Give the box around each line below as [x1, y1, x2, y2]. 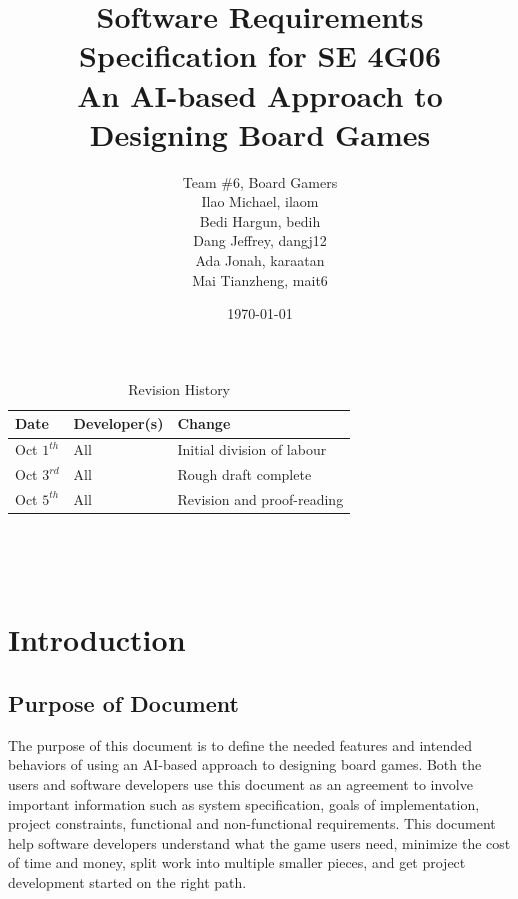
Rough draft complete [177, 464, 312, 485]
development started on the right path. [8, 871, 247, 892]
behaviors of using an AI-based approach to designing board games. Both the [8, 754, 482, 775]
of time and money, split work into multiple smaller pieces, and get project [8, 852, 466, 873]
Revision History [128, 378, 231, 399]
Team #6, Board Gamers [182, 171, 338, 192]
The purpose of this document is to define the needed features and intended [8, 734, 472, 755]
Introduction [8, 619, 186, 660]
